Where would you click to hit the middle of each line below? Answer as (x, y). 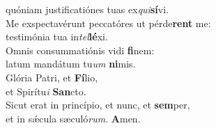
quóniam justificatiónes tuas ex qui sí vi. (87, 9)
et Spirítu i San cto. (46, 91)
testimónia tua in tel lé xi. (57, 37)
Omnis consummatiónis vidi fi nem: (80, 50)
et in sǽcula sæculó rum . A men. (73, 118)
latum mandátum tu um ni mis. (71, 64)
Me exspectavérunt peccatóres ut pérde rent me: (108, 23)
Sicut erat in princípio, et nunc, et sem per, (98, 105)
